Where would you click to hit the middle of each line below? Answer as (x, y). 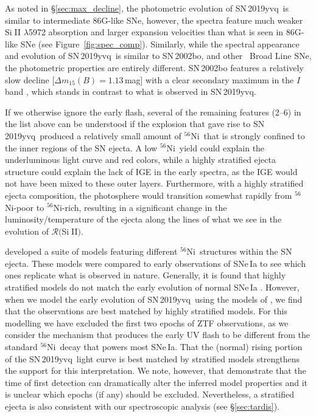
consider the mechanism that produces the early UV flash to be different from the (157, 335)
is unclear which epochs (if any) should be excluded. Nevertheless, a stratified (150, 394)
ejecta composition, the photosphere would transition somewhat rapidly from (149, 195)
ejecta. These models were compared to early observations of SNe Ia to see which (155, 263)
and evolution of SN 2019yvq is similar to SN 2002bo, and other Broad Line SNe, (158, 56)
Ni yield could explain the (216, 147)
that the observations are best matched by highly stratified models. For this (146, 311)
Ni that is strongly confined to (248, 135)
